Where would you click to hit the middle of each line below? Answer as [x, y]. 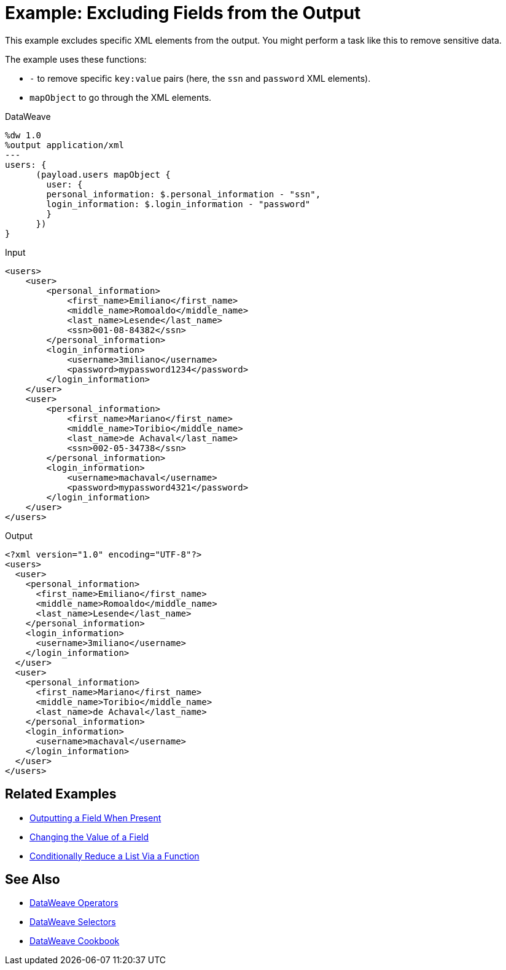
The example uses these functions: [76, 59]
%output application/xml [64, 145]
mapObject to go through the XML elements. [121, 97]
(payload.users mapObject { [103, 174]
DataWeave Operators [74, 903]
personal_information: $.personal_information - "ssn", [184, 194]
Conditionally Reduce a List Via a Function [115, 856]
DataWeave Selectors [73, 922]
